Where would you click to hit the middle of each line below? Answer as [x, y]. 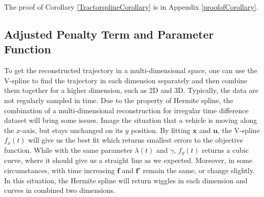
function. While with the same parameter [68, 150]
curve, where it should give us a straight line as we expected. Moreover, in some [128, 160]
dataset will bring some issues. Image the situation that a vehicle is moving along [130, 120]
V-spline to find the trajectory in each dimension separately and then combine [126, 80]
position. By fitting [161, 130]
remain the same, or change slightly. [199, 170]
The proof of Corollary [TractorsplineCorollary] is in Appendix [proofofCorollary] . [131, 7]
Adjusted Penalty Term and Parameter [109, 34]
